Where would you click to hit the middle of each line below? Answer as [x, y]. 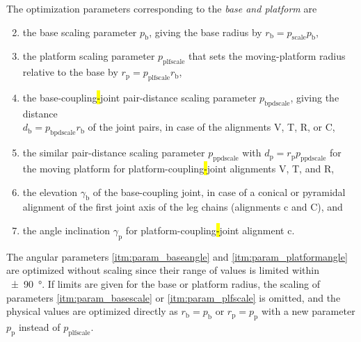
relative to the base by [70, 72]
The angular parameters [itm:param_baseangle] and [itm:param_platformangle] [177, 256]
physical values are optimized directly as [92, 311]
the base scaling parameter [80, 32]
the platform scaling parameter [89, 56]
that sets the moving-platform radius [267, 56]
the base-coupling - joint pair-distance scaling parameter [139, 97]
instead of [39, 326]
